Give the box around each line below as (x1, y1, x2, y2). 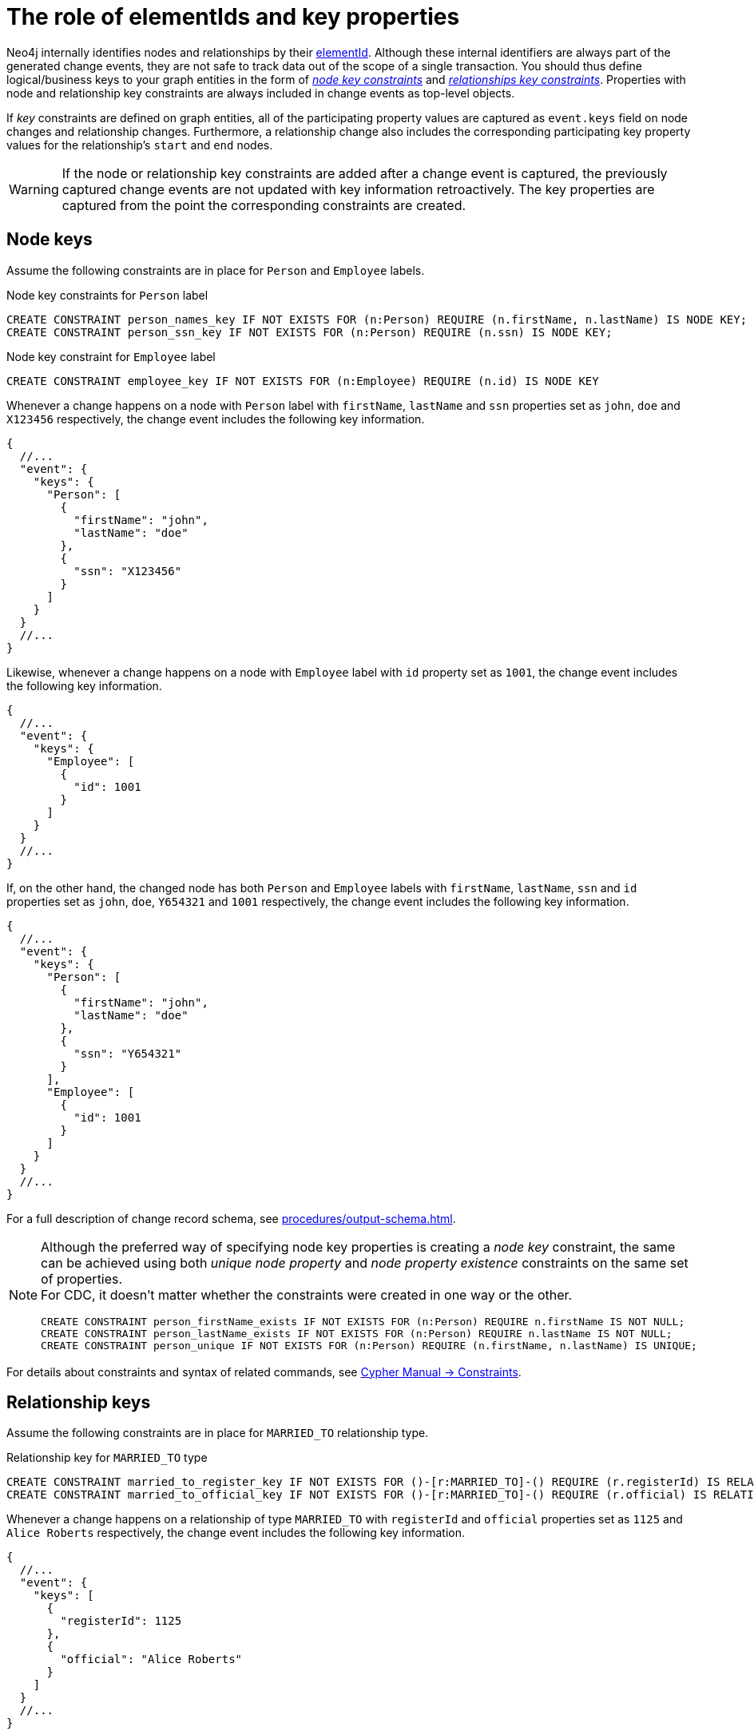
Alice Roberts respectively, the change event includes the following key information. (6, 1526, 465, 1540)
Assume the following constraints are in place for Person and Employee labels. (6, 263, 425, 277)
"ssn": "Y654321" (73, 1046, 182, 1060)
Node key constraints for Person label (6, 288, 208, 302)
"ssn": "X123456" (73, 564, 182, 578)
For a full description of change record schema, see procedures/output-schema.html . (6, 1211, 456, 1225)
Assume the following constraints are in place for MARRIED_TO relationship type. (6, 1426, 429, 1440)
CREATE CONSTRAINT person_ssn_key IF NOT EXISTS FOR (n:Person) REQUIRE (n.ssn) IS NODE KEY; (6, 325, 613, 339)
